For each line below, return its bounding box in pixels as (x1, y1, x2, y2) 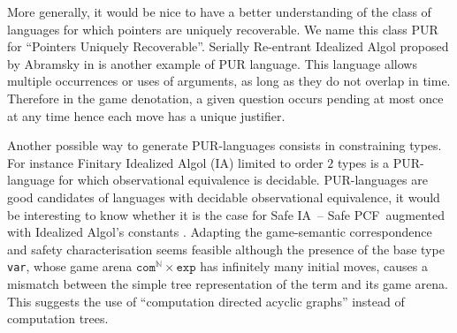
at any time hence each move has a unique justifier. (7, 106, 286, 125)
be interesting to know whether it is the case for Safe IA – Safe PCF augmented (7, 205, 446, 223)
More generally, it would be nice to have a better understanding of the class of (7, 3, 431, 20)
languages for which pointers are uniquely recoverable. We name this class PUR (7, 19, 438, 38)
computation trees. (7, 309, 109, 328)
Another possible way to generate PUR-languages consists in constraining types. (7, 136, 442, 155)
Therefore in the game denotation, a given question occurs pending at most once (7, 88, 444, 107)
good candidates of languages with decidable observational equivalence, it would (7, 187, 440, 206)
